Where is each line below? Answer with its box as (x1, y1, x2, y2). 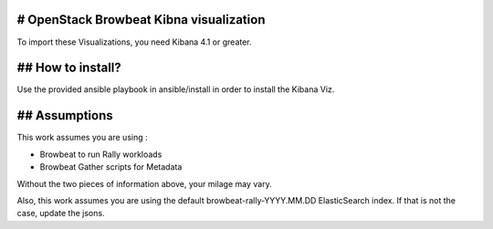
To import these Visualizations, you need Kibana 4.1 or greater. (16, 36, 252, 47)
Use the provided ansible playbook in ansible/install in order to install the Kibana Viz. (16, 84, 335, 95)
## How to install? (16, 60, 122, 76)
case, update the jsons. (16, 208, 105, 219)
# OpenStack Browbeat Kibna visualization (16, 12, 266, 27)
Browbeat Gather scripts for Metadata (39, 161, 183, 172)
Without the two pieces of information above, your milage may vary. (16, 178, 273, 189)
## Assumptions (16, 108, 113, 123)
